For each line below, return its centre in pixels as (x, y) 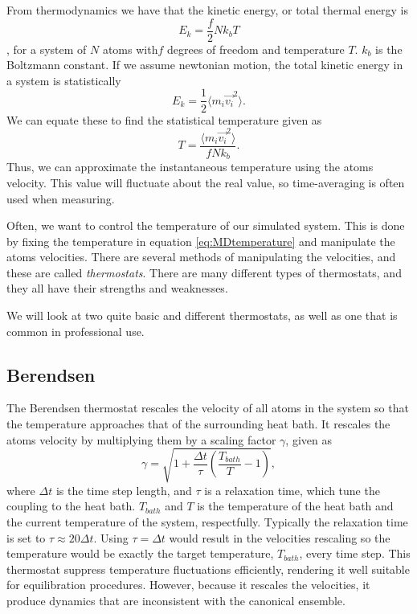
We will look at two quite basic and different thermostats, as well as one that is (202, 315)
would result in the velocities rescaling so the (280, 537)
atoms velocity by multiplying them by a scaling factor (141, 439)
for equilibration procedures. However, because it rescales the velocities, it (188, 585)
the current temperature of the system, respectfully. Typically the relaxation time (207, 521)
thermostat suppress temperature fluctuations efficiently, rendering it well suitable (208, 569)
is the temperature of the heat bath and (295, 506)
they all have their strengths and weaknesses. (117, 288)
